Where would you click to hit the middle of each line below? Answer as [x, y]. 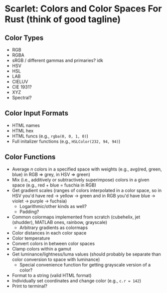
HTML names [26, 125]
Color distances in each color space [49, 232]
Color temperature [31, 238]
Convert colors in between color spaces [53, 243]
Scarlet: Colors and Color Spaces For [83, 9]
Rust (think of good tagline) [63, 19]
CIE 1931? [22, 87]
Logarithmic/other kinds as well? [53, 206]
